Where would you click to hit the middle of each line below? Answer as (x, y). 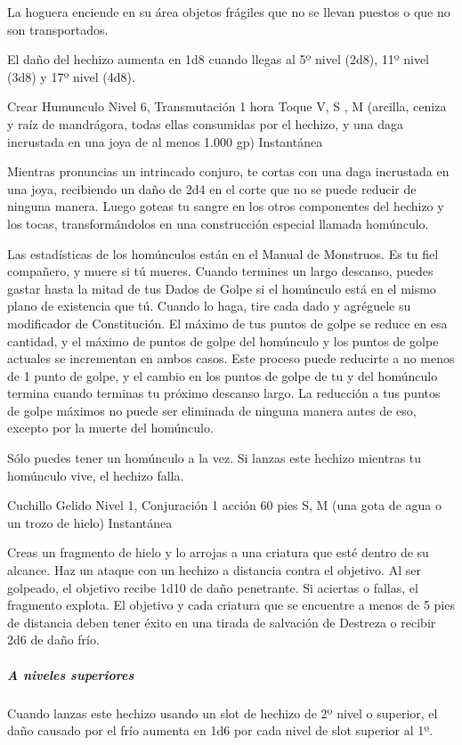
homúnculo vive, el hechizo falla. (96, 475)
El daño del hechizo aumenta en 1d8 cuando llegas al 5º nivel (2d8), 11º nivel (218, 59)
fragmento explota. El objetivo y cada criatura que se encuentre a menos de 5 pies (231, 605)
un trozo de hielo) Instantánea (90, 522)
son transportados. (58, 29)
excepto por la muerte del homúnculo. (110, 428)
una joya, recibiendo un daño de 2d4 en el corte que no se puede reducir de (212, 188)
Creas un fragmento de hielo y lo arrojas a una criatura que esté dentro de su (218, 552)
